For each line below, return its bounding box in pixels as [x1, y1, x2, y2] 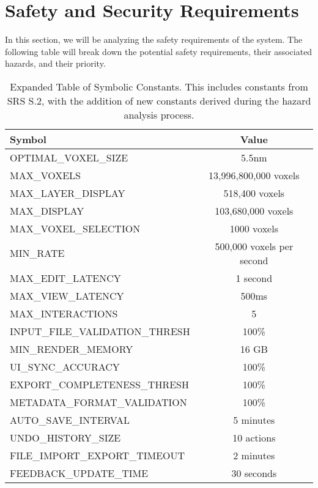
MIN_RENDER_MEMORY [10, 341, 133, 356]
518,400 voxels [223, 185, 285, 200]
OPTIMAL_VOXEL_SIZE [10, 150, 128, 165]
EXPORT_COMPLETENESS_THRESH [10, 377, 189, 391]
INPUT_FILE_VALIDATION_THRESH [10, 323, 190, 338]
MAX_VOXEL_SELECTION [10, 221, 141, 235]
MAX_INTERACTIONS [10, 306, 118, 320]
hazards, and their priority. [5, 57, 106, 70]
